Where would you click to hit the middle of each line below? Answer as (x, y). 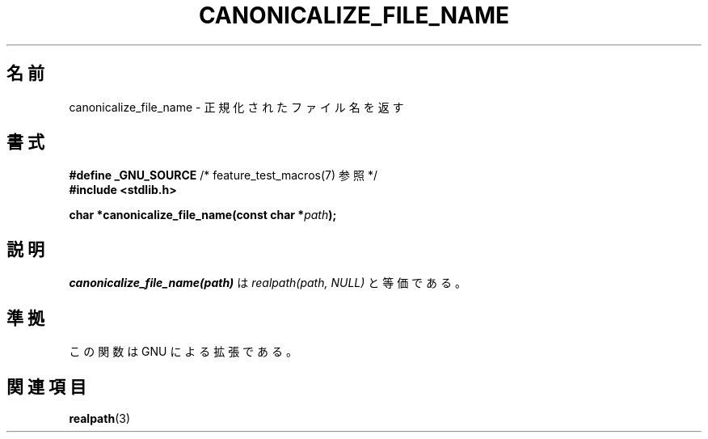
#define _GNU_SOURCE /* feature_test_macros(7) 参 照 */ (223, 175)
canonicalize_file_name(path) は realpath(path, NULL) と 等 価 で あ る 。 (268, 283)
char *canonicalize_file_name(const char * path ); (203, 215)
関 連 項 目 (46, 386)
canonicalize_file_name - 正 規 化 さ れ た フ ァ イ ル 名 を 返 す (236, 107)
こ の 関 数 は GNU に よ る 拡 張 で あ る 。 (183, 352)
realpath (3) (99, 418)
